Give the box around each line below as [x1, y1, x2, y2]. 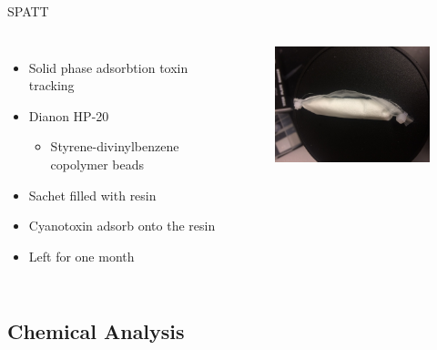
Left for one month [28, 246, 135, 265]
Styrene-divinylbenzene [50, 137, 179, 156]
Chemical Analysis [7, 316, 185, 345]
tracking [28, 76, 75, 95]
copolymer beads [50, 154, 144, 173]
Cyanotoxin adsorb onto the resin [28, 216, 216, 235]
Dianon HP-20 [28, 106, 109, 125]
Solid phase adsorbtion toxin [28, 57, 188, 77]
